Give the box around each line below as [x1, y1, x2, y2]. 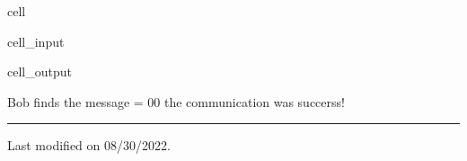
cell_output [7, 62, 72, 81]
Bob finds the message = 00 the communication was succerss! [7, 92, 345, 111]
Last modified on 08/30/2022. [7, 136, 171, 155]
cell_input [7, 31, 65, 50]
